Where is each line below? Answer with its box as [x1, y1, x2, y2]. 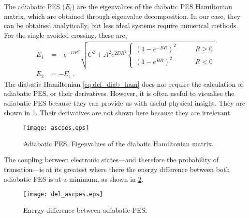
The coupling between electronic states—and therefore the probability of [4, 155, 219, 165]
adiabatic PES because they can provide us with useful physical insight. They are [4, 97, 246, 108]
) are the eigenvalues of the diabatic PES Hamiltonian [72, 1, 232, 11]
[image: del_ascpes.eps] [23, 191, 103, 198]
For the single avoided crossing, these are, [4, 30, 127, 40]
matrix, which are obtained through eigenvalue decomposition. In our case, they [4, 11, 241, 21]
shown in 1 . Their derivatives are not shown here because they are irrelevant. [4, 107, 232, 117]
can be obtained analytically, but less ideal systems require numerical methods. [4, 20, 238, 31]
